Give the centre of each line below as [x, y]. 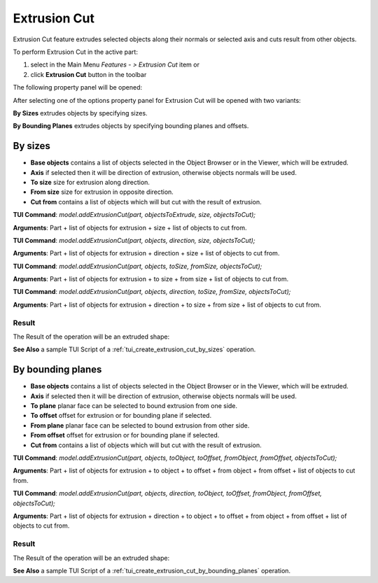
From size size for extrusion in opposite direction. [102, 192]
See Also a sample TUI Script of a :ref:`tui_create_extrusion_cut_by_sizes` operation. [134, 349]
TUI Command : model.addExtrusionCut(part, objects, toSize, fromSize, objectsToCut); [138, 266]
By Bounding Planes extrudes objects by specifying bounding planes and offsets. [131, 126]
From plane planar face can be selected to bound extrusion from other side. [140, 425]
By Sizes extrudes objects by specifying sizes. [80, 113]
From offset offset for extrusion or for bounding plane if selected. [125, 435]
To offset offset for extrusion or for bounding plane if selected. [121, 416]
